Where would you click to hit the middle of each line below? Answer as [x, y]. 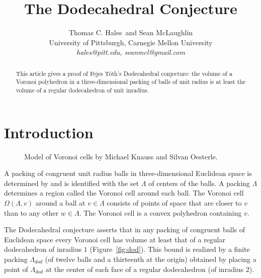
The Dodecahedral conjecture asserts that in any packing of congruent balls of [124, 229]
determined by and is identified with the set [72, 183]
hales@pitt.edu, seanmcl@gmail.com [131, 52]
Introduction [49, 132]
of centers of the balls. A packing [199, 183]
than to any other [31, 212]
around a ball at [60, 202]
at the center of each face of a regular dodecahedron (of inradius [145, 269]
